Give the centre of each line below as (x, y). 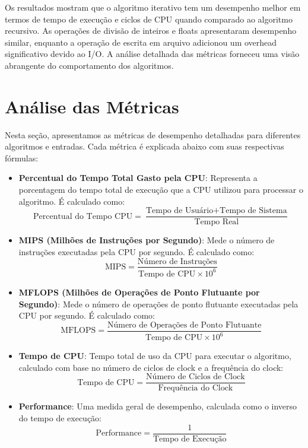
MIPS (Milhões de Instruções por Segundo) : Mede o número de (147, 240)
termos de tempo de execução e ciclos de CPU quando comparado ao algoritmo (149, 19)
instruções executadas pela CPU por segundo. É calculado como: (136, 251)
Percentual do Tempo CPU (83, 216)
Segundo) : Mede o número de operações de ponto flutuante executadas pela (158, 304)
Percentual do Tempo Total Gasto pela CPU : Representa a (138, 178)
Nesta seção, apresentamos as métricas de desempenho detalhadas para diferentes (153, 134)
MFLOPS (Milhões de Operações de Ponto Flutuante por (139, 292)
